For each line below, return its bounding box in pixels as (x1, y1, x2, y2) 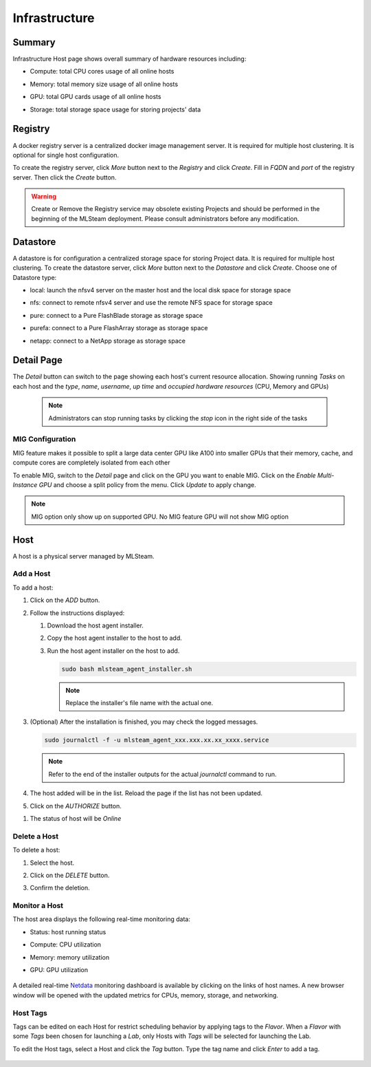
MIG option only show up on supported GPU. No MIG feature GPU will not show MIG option (31, 513, 289, 521)
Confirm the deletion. (30, 884, 91, 892)
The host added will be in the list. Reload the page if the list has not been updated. (30, 789, 263, 797)
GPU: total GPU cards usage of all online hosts (30, 93, 161, 101)
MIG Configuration (12, 434, 76, 444)
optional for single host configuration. (12, 151, 120, 159)
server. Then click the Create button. (12, 173, 117, 182)
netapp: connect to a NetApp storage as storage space (30, 336, 185, 345)
